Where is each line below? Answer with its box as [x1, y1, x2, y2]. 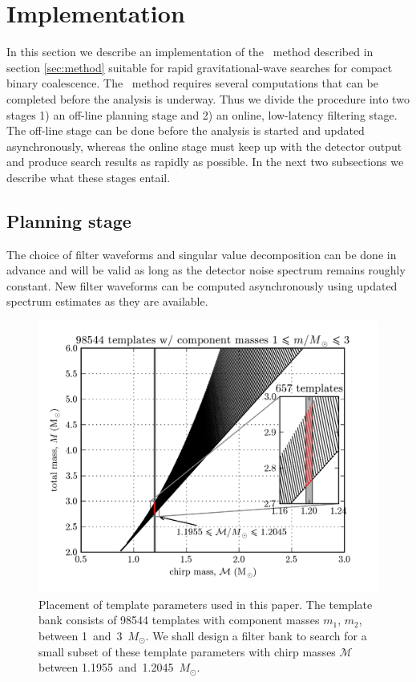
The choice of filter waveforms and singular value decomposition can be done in [6, 246, 397, 262]
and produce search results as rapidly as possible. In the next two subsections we [6, 153, 404, 170]
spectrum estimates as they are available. [6, 293, 208, 310]
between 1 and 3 [38, 627, 123, 643]
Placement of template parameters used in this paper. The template [38, 595, 373, 612]
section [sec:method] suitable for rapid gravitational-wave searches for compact [6, 59, 393, 75]
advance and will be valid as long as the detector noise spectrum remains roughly [6, 262, 406, 278]
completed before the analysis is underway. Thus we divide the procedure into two [6, 90, 410, 107]
